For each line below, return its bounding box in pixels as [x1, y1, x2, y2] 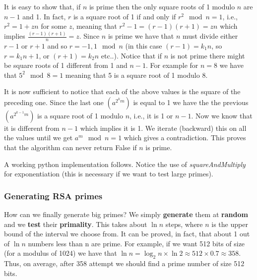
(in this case [125, 40, 162, 51]
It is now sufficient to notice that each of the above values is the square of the [4, 86, 241, 97]
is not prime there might [170, 50, 245, 60]
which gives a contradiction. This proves [124, 132, 246, 143]
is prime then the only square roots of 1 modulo [89, 1, 235, 11]
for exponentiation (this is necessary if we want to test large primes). [4, 168, 213, 179]
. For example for [146, 60, 198, 70]
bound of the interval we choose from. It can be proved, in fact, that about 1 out [4, 228, 250, 239]
